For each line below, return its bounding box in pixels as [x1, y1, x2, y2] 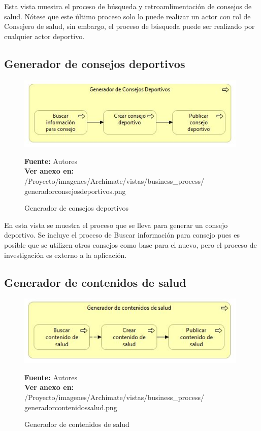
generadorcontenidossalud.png [24, 402, 117, 412]
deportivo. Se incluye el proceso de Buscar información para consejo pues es [4, 229, 240, 240]
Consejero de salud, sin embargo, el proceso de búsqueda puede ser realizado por [4, 21, 255, 31]
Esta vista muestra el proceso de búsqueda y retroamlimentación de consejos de [4, 1, 252, 11]
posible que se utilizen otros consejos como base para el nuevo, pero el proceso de [4, 239, 257, 250]
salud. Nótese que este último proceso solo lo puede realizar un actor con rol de [4, 11, 251, 21]
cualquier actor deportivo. [4, 30, 85, 41]
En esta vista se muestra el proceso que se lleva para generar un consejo [4, 219, 228, 230]
